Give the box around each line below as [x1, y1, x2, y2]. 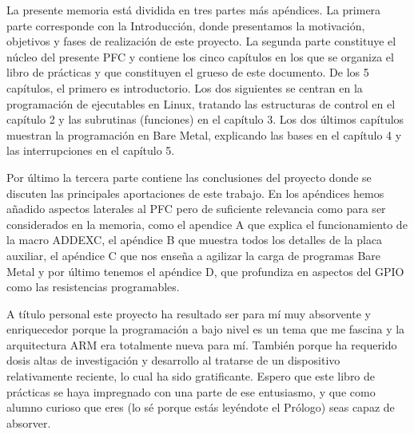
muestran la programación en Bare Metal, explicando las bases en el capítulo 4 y [6, 126, 402, 143]
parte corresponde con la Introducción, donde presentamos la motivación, [6, 17, 365, 34]
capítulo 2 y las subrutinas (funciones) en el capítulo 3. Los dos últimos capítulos [6, 111, 404, 128]
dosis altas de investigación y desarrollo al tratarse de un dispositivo [6, 352, 340, 369]
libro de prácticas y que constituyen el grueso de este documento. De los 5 [6, 64, 369, 81]
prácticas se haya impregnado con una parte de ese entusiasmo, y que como [6, 383, 376, 400]
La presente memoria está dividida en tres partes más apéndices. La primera [6, 2, 381, 18]
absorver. [6, 414, 51, 431]
